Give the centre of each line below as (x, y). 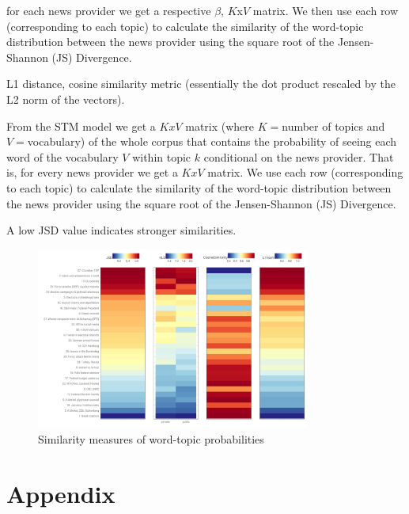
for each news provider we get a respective (109, 10)
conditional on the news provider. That (299, 156)
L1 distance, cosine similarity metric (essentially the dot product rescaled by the (201, 84)
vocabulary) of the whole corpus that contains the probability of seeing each (212, 141)
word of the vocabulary (62, 156)
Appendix (61, 493)
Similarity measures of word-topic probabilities (151, 439)
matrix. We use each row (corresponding (305, 172)
